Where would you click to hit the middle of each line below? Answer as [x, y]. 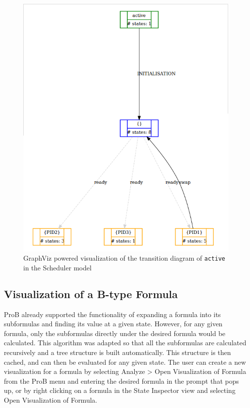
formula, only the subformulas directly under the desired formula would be [115, 333]
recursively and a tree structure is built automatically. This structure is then [117, 352]
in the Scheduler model [57, 267]
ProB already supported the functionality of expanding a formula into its [112, 314]
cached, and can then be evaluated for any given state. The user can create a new [125, 362]
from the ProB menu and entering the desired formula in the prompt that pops [121, 381]
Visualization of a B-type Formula [91, 293]
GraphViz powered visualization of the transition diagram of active [124, 258]
